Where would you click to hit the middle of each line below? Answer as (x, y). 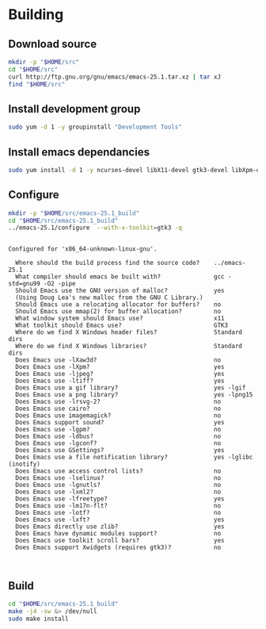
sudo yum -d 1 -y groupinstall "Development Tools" (95, 127)
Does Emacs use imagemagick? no (118, 416)
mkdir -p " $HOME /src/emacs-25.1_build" (74, 213)
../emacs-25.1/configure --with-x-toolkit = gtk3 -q (95, 228)
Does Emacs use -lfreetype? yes (120, 499)
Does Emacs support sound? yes (120, 423)
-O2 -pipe (60, 284)
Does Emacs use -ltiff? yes (120, 381)
